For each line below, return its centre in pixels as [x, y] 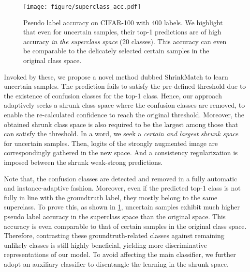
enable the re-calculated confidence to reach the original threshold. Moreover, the [124, 114]
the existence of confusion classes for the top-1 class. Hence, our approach [113, 95]
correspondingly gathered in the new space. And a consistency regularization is [121, 152]
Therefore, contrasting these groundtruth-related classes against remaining [114, 235]
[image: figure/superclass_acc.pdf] [82, 7]
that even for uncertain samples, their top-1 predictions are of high [122, 32]
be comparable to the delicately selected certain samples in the [116, 51]
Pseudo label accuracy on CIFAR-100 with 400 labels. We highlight [123, 22]
